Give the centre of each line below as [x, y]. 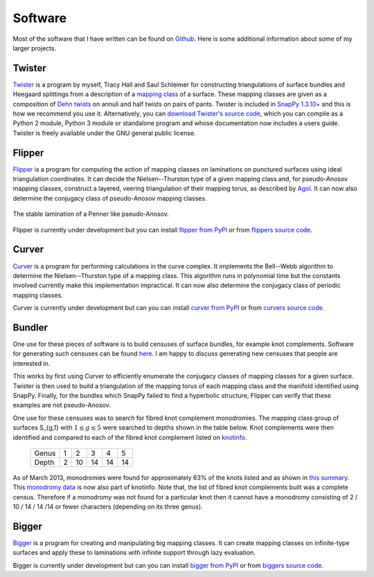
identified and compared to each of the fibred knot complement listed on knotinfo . [130, 437]
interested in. [32, 363]
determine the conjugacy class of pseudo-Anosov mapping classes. [110, 198]
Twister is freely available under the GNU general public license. [105, 133]
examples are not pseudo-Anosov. [62, 405]
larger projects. [35, 48]
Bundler [30, 328]
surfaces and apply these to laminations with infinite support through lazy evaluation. [134, 553]
